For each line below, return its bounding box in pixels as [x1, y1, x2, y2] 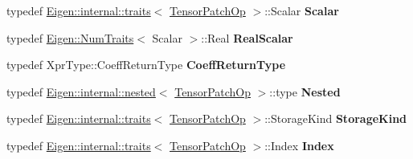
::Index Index [264, 137, 334, 153]
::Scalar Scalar [264, 2, 339, 18]
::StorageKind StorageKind [264, 110, 407, 127]
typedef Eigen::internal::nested [6, 83, 156, 100]
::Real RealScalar [201, 29, 293, 46]
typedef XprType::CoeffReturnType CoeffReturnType [6, 56, 286, 73]
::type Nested [269, 83, 341, 100]
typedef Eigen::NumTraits [6, 29, 134, 46]
